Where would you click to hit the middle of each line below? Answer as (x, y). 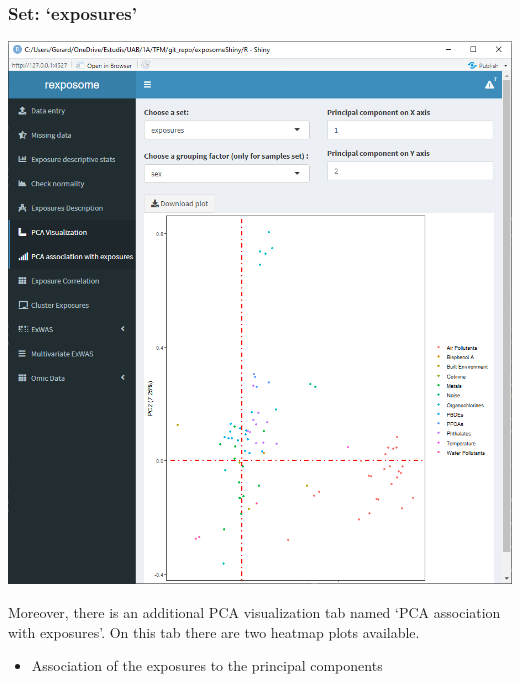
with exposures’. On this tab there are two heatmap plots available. (214, 631)
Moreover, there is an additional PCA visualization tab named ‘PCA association (254, 612)
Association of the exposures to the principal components (207, 665)
